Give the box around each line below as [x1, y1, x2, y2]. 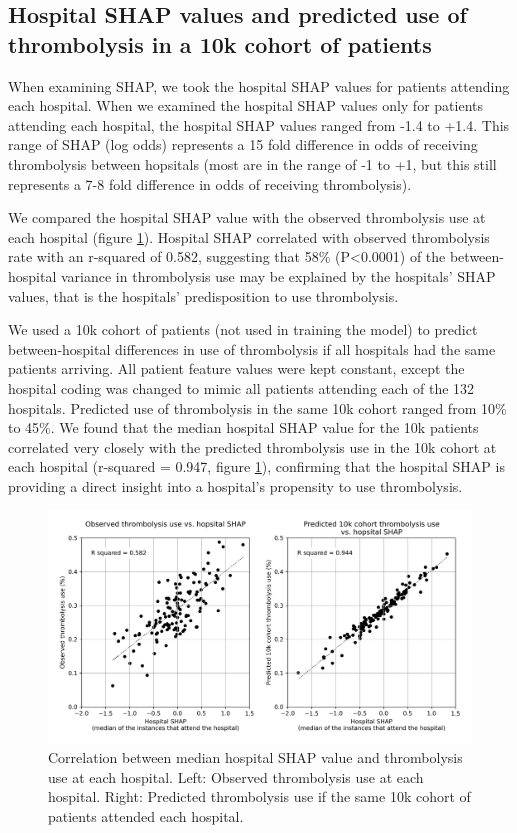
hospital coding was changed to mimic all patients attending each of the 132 [8, 377, 475, 398]
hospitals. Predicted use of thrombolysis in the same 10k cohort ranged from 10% [8, 397, 507, 418]
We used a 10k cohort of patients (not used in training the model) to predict [8, 319, 478, 340]
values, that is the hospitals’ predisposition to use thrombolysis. [8, 285, 399, 306]
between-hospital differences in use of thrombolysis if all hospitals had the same [8, 338, 496, 359]
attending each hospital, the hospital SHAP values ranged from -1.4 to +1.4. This [8, 114, 510, 135]
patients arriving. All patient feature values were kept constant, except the [8, 358, 465, 379]
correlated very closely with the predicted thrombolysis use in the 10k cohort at [8, 436, 497, 457]
